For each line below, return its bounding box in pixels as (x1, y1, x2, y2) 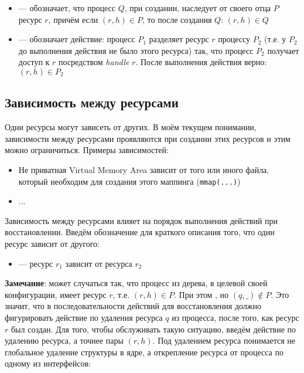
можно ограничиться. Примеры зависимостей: (5, 144, 169, 156)
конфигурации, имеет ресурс (5, 288, 107, 300)
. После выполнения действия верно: (135, 56, 267, 68)
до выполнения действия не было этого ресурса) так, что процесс (18, 44, 254, 56)
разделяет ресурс (149, 33, 209, 45)
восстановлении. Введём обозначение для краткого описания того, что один (5, 226, 275, 238)
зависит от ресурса (65, 257, 132, 269)
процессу (218, 33, 251, 45)
